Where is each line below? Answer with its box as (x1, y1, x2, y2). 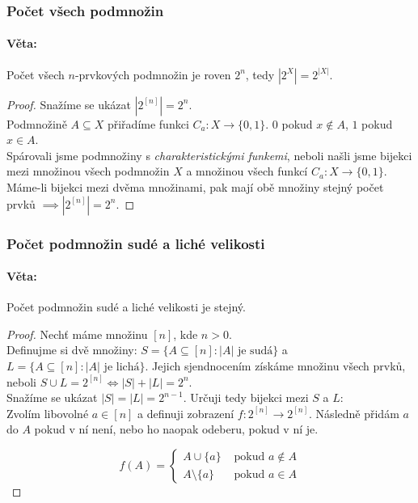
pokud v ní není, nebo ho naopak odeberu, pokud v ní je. (34, 421, 319, 437)
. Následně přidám (309, 404, 399, 421)
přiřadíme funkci (107, 115, 189, 132)
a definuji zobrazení (137, 404, 234, 421)
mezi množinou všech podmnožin (6, 163, 170, 180)
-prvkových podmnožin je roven (74, 66, 231, 82)
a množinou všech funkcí (186, 163, 308, 180)
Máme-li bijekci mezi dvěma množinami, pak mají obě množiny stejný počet (6, 179, 384, 196)
